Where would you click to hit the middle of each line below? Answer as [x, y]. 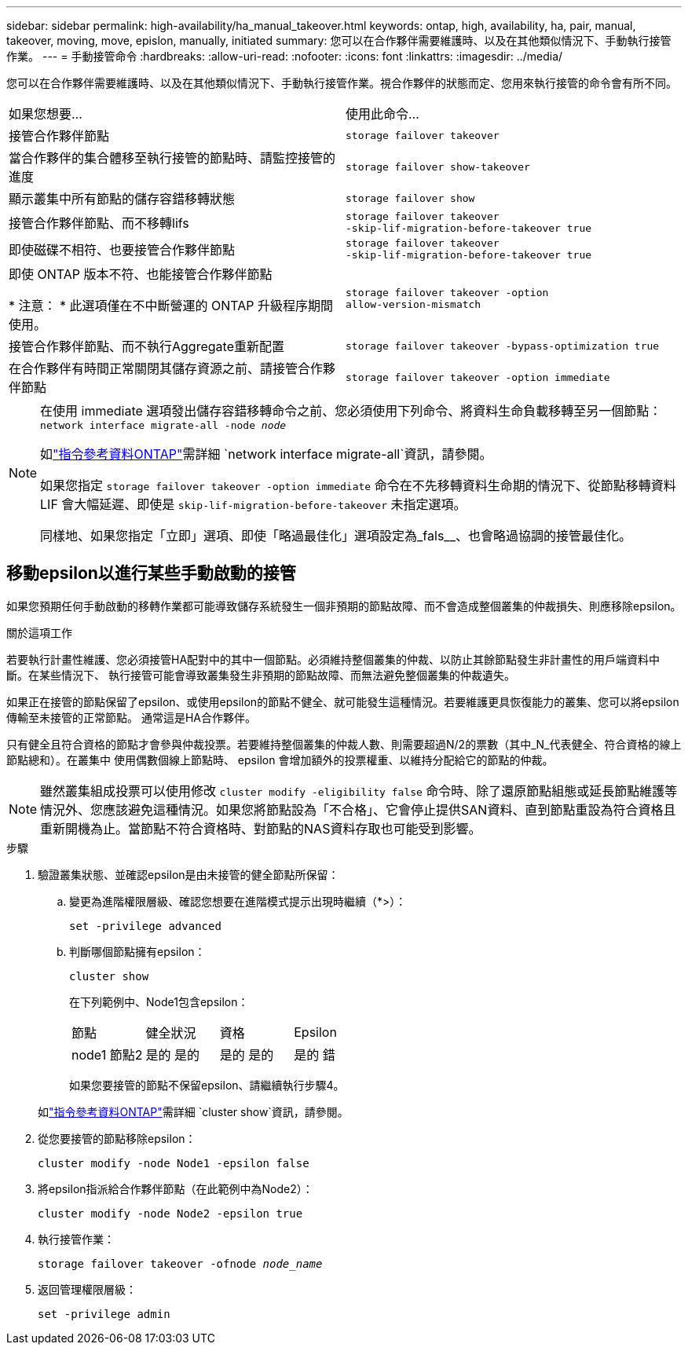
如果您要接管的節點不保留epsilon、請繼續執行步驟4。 [207, 1085]
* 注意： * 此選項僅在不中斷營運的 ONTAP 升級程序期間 [171, 306]
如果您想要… [46, 114]
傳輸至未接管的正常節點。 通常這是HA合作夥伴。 [131, 717]
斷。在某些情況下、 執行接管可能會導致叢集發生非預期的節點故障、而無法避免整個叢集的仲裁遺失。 [261, 675]
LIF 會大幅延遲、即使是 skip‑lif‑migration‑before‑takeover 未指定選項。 [253, 504]
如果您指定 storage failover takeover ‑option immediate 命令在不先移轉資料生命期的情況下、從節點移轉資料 [358, 485]
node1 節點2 [107, 1054]
